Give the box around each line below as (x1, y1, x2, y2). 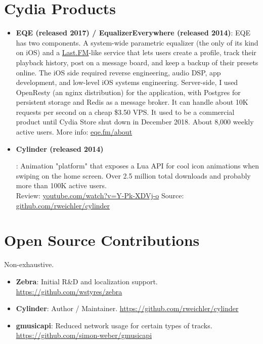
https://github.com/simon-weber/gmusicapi (16, 330, 152, 340)
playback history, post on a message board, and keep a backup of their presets (16, 57, 258, 67)
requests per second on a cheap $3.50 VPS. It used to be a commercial (16, 106, 235, 117)
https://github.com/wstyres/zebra (16, 286, 122, 296)
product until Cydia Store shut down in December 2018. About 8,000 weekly (16, 116, 254, 127)
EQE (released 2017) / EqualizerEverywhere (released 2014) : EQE (16, 27, 251, 38)
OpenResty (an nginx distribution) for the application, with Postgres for (16, 87, 241, 97)
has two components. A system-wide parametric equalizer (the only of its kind (16, 37, 258, 48)
